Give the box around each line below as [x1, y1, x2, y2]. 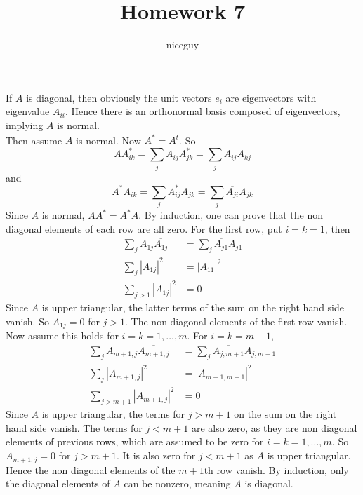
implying [6, 117, 44, 132]
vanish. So [6, 313, 49, 328]
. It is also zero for [116, 448, 196, 463]
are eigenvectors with [225, 90, 317, 104]
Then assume [6, 133, 62, 147]
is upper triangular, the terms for [41, 407, 185, 421]
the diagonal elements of [6, 476, 110, 491]
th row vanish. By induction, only [204, 462, 349, 477]
